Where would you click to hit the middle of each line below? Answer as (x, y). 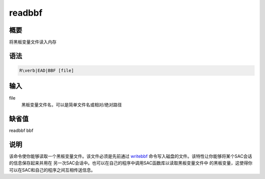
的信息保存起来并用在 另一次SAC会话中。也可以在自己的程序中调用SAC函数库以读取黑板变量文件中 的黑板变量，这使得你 (131, 163)
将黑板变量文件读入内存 (33, 42)
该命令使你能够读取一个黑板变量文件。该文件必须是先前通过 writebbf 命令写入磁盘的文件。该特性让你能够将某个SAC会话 (131, 156)
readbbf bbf (21, 130)
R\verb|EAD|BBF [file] (47, 71)
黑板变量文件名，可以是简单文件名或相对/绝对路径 (72, 104)
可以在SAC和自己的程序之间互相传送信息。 (52, 170)
